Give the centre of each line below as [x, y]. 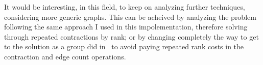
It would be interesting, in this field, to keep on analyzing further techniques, [125, 7]
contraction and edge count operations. [65, 56]
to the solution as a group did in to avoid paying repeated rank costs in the [124, 46]
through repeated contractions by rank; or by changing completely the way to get [131, 36]
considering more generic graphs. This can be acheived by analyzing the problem [130, 17]
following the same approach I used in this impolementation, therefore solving [126, 27]
